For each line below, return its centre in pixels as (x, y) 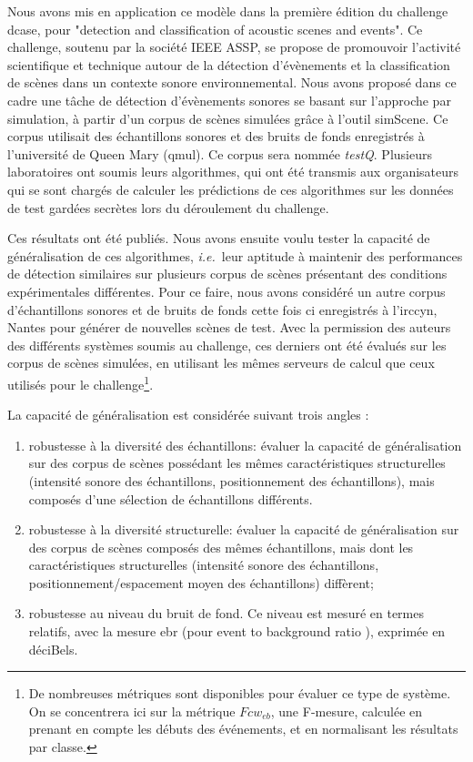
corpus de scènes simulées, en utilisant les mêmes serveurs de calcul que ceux (221, 363)
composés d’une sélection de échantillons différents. (171, 498)
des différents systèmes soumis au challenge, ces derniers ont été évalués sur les (227, 345)
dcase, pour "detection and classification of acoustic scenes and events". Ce (215, 29)
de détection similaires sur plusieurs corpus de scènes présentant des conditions (227, 274)
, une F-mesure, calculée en (347, 711)
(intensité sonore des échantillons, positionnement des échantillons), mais (231, 480)
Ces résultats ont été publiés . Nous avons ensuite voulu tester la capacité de (219, 238)
